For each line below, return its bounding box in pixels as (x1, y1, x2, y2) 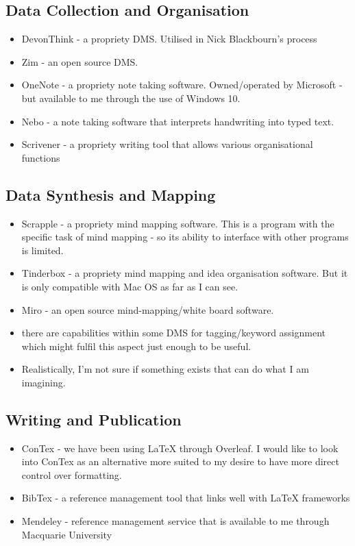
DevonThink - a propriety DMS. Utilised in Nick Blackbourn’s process (21, 32, 317, 46)
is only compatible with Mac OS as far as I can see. (21, 279, 238, 293)
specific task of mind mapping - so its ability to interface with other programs (21, 229, 349, 244)
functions (21, 150, 60, 164)
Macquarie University (21, 527, 112, 541)
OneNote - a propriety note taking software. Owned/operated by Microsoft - (21, 77, 343, 92)
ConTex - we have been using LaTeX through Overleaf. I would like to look (21, 440, 339, 455)
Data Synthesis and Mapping (5, 184, 216, 205)
